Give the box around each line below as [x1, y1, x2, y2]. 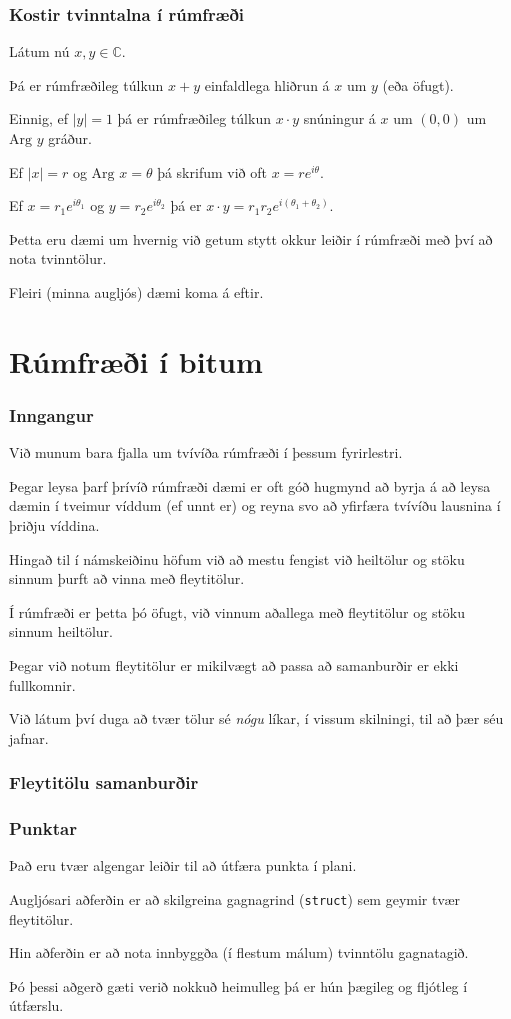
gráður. [48, 128, 92, 148]
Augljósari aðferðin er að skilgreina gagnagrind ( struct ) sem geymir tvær [9, 888, 461, 909]
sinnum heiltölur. [9, 621, 113, 642]
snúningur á [303, 108, 376, 129]
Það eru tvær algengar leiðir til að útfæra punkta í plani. [9, 855, 357, 876]
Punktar [9, 816, 77, 841]
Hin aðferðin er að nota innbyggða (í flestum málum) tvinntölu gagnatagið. [9, 942, 469, 963]
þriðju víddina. [9, 514, 100, 535]
